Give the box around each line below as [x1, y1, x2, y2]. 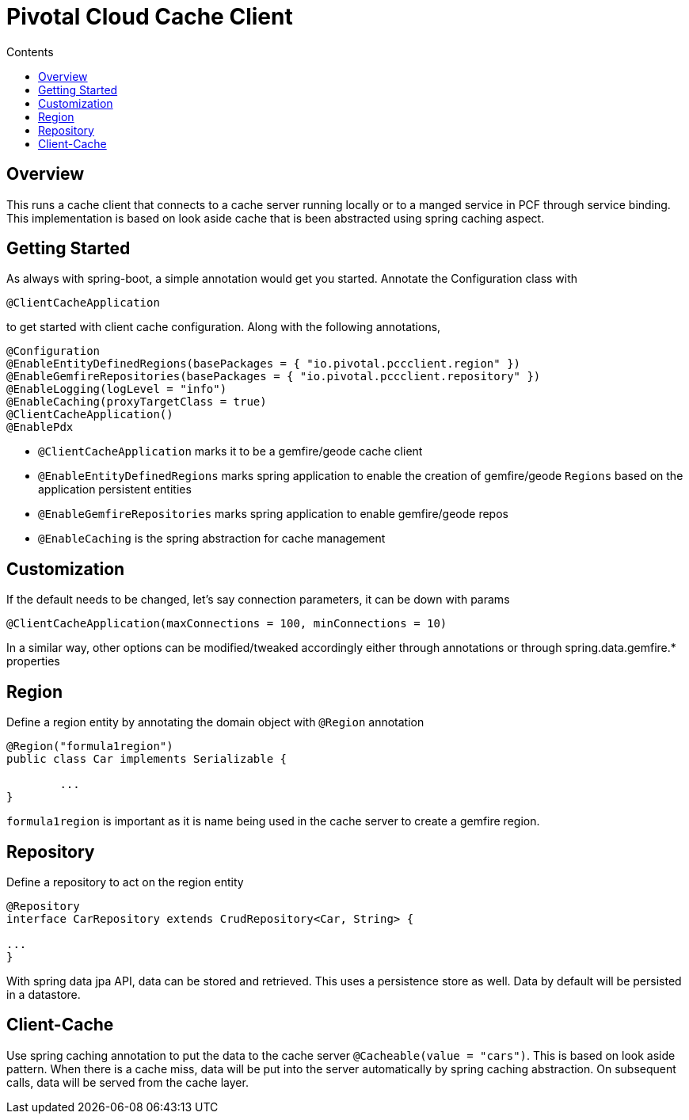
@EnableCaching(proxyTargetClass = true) [6, 395, 267, 409]
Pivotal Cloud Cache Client [6, 3, 293, 30]
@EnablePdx [6, 421, 74, 434]
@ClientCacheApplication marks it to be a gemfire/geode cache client [38, 444, 423, 459]
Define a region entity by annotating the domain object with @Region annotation [6, 715, 424, 730]
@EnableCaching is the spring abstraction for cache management [38, 531, 386, 546]
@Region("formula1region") [6, 740, 173, 753]
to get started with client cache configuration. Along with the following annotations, [6, 320, 441, 334]
